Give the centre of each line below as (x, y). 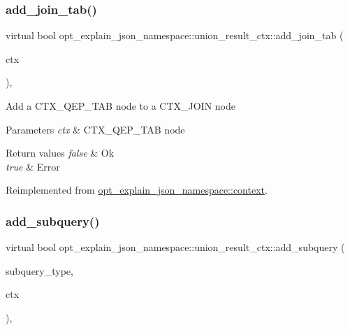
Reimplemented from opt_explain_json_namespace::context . (137, 190)
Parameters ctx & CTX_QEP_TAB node (95, 129)
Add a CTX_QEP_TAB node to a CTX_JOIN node (121, 106)
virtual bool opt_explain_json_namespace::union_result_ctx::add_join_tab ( (175, 35)
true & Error (33, 166)
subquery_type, (39, 270)
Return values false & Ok (60, 153)
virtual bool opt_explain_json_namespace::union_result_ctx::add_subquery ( (175, 247)
